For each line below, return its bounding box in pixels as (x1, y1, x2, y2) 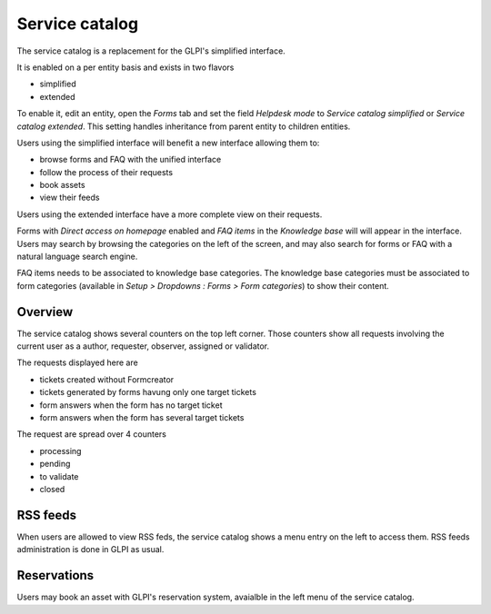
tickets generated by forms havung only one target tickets (39, 387, 256, 398)
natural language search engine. (16, 251, 138, 262)
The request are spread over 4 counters (16, 429, 167, 440)
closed (39, 484, 65, 494)
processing (39, 445, 82, 456)
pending (39, 459, 71, 470)
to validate (39, 470, 79, 481)
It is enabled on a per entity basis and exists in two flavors (16, 62, 235, 73)
